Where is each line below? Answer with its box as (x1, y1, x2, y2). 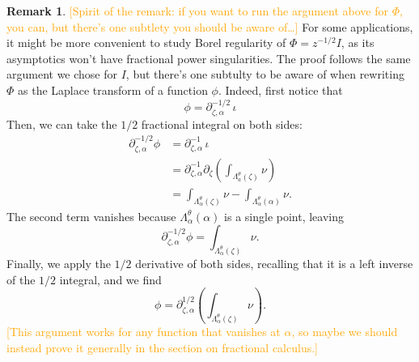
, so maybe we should (291, 323, 398, 339)
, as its (341, 34, 375, 51)
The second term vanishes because (6, 207, 176, 224)
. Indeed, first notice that (218, 81, 343, 98)
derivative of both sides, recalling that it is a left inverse (135, 255, 413, 272)
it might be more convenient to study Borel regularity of (6, 34, 286, 51)
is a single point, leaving (224, 207, 345, 224)
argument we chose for (6, 66, 118, 83)
